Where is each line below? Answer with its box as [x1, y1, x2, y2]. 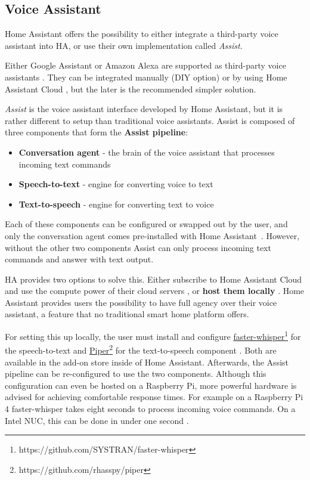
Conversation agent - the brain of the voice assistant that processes [18, 145, 275, 158]
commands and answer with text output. [5, 253, 154, 265]
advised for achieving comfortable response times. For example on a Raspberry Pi [5, 391, 303, 403]
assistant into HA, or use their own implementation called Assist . [5, 39, 243, 51]
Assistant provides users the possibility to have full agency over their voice [5, 296, 277, 308]
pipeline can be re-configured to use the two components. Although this [5, 367, 266, 380]
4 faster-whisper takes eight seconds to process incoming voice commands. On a [5, 402, 296, 414]
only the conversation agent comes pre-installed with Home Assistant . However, [5, 229, 300, 241]
